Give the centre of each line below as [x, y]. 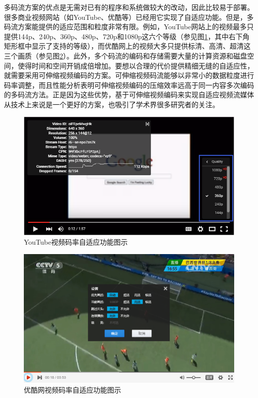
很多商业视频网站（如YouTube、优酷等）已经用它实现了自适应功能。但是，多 [129, 17]
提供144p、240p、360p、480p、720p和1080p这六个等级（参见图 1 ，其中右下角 [127, 36]
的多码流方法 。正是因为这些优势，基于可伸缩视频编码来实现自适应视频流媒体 [129, 95]
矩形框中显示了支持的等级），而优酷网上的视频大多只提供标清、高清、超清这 [127, 46]
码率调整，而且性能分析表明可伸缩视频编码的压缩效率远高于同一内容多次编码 [129, 85]
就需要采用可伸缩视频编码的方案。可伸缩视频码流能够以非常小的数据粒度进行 [129, 75]
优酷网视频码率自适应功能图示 [72, 389]
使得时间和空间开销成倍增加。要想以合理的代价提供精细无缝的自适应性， [136, 65]
